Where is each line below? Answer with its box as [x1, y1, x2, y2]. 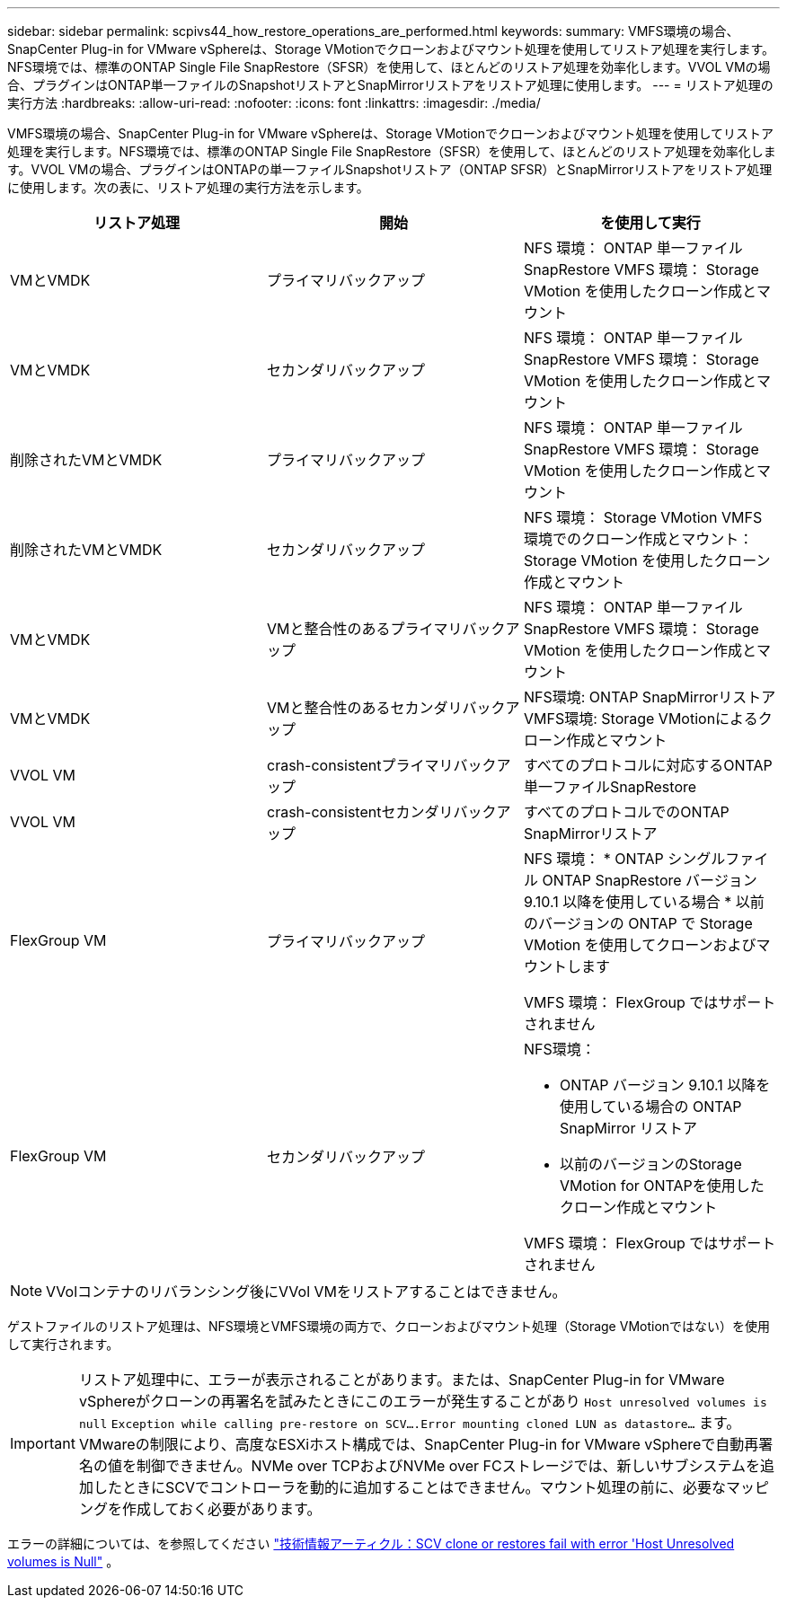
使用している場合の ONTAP [559, 1098, 742, 1116]
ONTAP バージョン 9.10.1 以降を [559, 1076, 771, 1094]
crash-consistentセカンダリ [266, 803, 454, 821]
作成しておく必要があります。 [121, 1500, 322, 1518]
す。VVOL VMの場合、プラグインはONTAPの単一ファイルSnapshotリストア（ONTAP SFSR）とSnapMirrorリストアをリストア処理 [7, 162, 773, 177]
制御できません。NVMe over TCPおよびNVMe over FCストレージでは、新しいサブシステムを [136, 1457, 760, 1475]
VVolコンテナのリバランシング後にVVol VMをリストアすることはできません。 [46, 1283, 567, 1301]
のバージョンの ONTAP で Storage [523, 914, 753, 932]
